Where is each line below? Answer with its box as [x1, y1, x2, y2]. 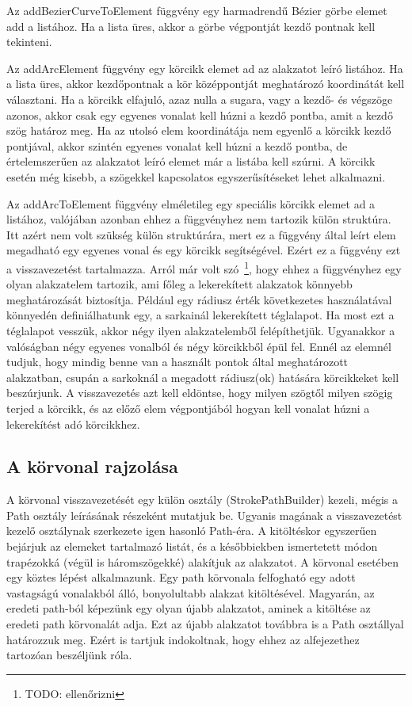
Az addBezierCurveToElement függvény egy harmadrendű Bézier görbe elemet [6, 2, 387, 18]
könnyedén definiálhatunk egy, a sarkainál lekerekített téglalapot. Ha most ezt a [6, 307, 395, 323]
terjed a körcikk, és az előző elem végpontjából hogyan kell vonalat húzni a [6, 399, 370, 416]
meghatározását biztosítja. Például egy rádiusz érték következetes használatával [6, 291, 392, 307]
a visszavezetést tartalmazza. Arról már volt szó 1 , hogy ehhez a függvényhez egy [6, 258, 402, 277]
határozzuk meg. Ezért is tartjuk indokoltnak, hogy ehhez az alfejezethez [6, 631, 360, 647]
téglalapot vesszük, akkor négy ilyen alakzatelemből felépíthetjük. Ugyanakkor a [6, 322, 395, 338]
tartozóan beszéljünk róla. [6, 647, 132, 663]
